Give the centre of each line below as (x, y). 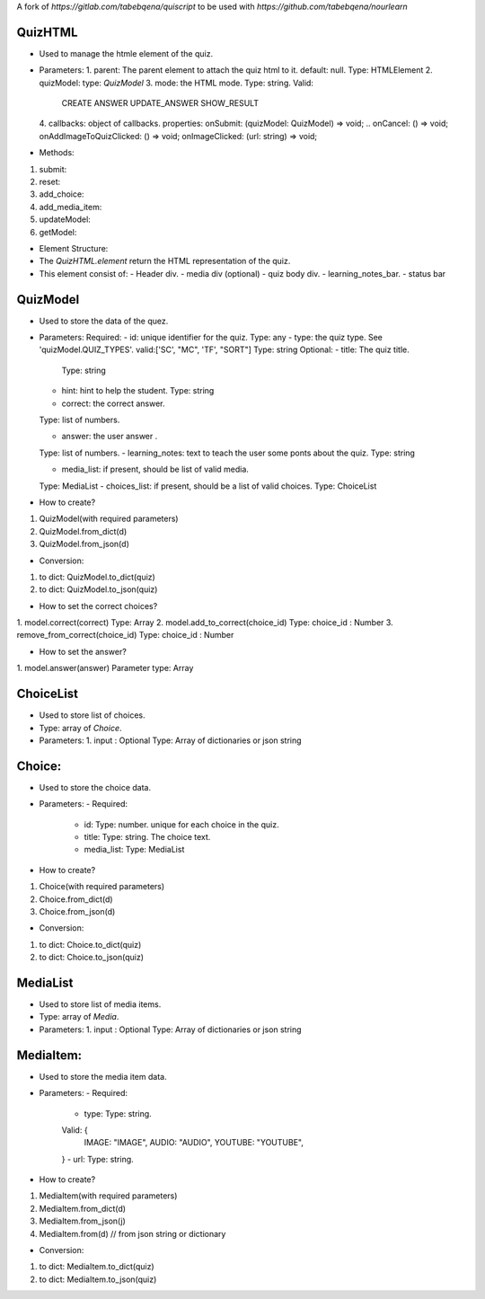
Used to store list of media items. (100, 1004)
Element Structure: (74, 248)
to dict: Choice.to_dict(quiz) (90, 944)
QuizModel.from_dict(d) (83, 531)
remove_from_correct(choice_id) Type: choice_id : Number (125, 635)
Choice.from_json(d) (77, 911)
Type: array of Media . (79, 1017)
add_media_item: (71, 207)
